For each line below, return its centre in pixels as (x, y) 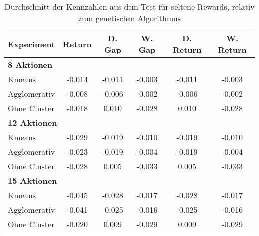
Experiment (32, 44)
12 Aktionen (33, 122)
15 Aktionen (33, 180)
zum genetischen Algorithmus (129, 18)
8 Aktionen (30, 65)
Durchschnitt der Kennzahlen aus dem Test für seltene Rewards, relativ (129, 7)
